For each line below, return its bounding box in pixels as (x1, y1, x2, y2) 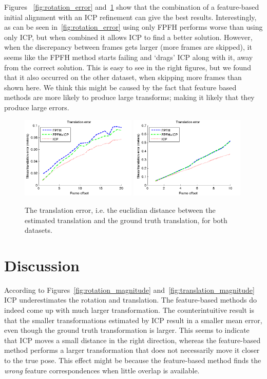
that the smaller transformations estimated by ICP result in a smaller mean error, (4, 314, 262, 325)
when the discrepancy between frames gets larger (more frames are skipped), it (4, 42, 252, 52)
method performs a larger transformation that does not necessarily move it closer (4, 345, 260, 355)
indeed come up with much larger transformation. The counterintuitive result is (4, 305, 254, 315)
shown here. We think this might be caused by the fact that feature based (4, 82, 237, 92)
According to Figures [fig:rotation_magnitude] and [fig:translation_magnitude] (4, 284, 255, 295)
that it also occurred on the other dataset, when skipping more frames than (4, 72, 242, 83)
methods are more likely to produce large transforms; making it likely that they (4, 92, 255, 103)
